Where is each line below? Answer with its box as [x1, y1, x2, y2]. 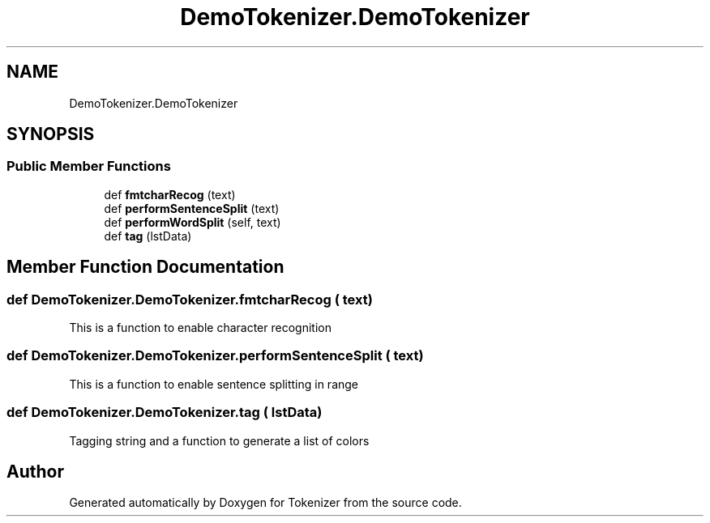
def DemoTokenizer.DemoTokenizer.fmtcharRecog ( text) [6, 291, 373, 308]
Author [6, 461, 64, 482]
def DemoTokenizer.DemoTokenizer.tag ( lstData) [6, 404, 323, 421]
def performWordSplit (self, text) [104, 215, 281, 229]
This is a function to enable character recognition [69, 321, 331, 335]
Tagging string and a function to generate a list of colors [69, 433, 370, 448]
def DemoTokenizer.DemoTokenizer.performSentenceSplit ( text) [6, 347, 424, 364]
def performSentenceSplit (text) [104, 201, 280, 215]
